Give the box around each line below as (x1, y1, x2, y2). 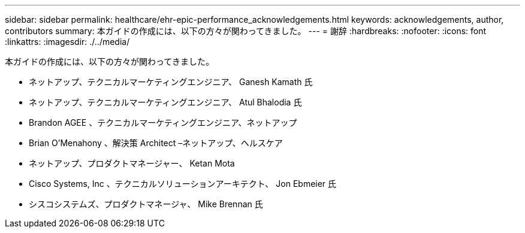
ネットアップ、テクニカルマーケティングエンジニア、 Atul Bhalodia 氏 (29, 97, 302, 107)
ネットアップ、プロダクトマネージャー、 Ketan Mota (29, 158, 235, 168)
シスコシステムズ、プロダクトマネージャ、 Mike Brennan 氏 (29, 199, 263, 209)
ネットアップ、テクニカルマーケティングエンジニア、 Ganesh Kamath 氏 (29, 77, 313, 87)
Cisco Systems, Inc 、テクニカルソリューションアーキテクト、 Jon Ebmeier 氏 (29, 178, 337, 189)
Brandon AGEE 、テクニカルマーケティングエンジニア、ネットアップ (29, 117, 297, 128)
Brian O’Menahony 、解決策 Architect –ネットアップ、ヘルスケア (29, 138, 283, 148)
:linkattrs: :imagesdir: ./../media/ (5, 37, 130, 47)
